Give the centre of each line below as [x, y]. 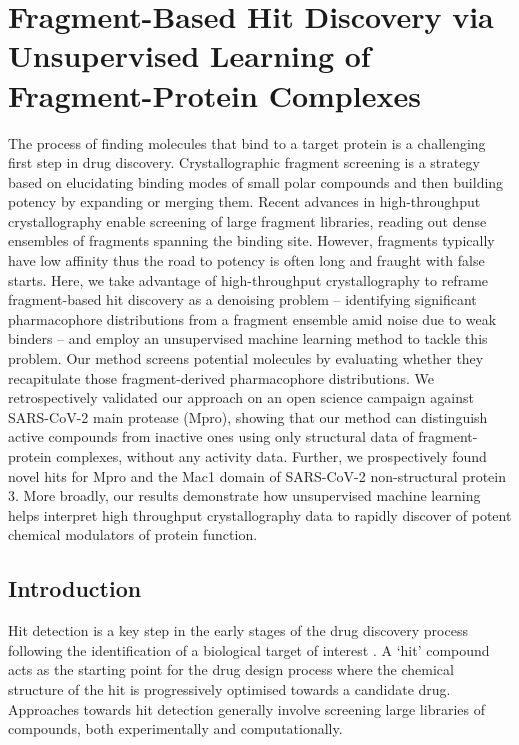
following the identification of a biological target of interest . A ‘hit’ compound [249, 649]
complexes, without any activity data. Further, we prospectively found [271, 456]
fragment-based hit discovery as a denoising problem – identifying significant [242, 299]
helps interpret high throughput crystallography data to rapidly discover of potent [260, 514]
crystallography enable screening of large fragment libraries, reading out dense [247, 220]
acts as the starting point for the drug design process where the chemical [231, 669]
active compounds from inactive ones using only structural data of [211, 436]
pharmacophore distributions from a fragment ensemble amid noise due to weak [252, 318]
